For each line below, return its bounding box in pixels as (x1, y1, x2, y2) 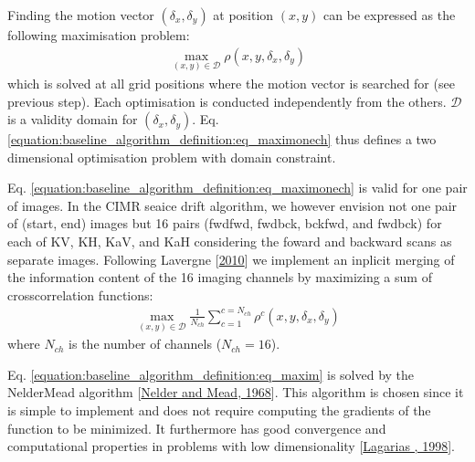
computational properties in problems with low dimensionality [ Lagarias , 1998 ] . (7, 436, 455, 456)
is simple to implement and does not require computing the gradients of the (7, 401, 431, 420)
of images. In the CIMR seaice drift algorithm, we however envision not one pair (7, 195, 458, 215)
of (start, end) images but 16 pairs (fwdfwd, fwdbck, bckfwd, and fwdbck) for (7, 214, 442, 233)
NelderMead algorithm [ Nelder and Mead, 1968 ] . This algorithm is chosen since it (7, 383, 464, 402)
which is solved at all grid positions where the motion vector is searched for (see (7, 73, 455, 92)
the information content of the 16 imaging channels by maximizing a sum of (7, 268, 432, 287)
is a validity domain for (7, 110, 138, 129)
